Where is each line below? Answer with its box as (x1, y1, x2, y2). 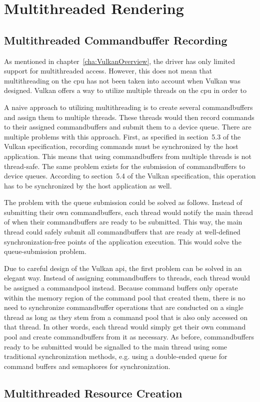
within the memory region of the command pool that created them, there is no (4, 292, 245, 302)
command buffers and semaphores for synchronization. (4, 360, 170, 371)
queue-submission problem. (4, 246, 86, 256)
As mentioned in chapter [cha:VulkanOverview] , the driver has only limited (4, 55, 235, 66)
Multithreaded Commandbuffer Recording (4, 32, 227, 47)
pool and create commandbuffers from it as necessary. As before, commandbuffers (4, 331, 254, 342)
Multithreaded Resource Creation (4, 385, 182, 400)
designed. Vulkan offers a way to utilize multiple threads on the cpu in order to (4, 85, 246, 95)
